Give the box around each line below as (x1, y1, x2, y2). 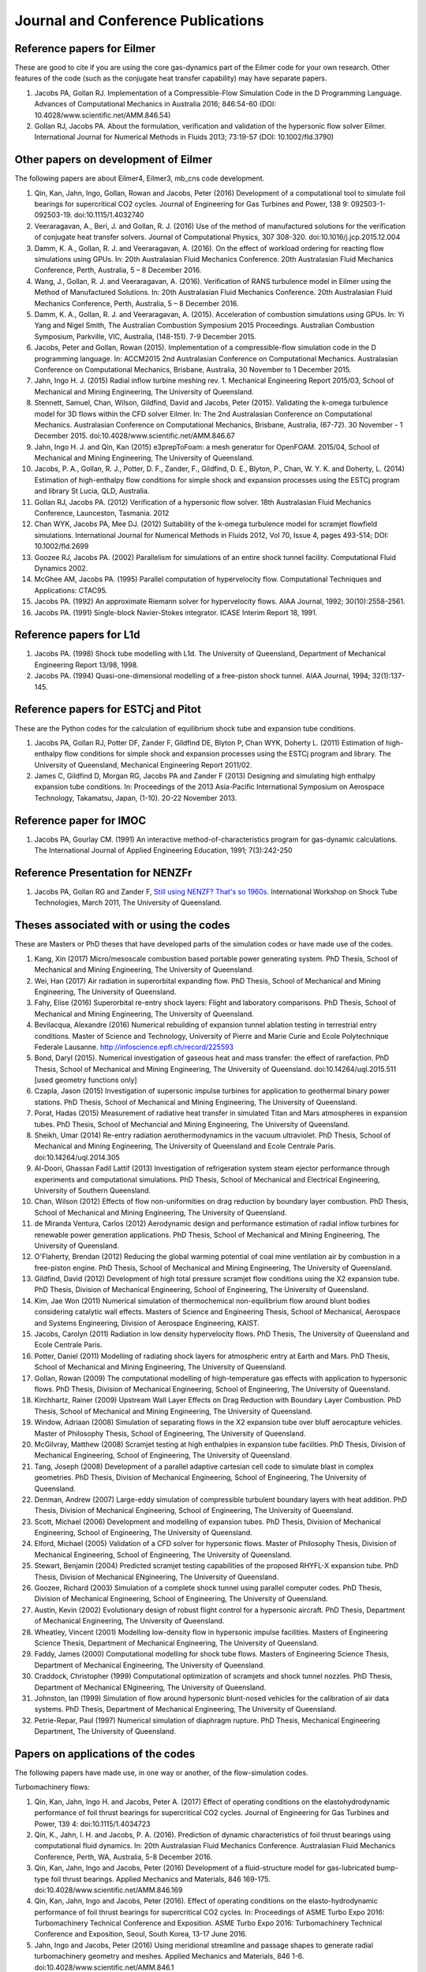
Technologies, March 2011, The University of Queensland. (34, 898, 222, 907)
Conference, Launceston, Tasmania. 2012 (34, 509, 170, 518)
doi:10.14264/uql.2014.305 (34, 1152, 120, 1162)
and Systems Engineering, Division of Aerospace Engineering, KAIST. (34, 1318, 260, 1328)
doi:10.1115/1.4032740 (73, 210, 144, 220)
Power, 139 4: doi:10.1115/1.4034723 (34, 1819, 151, 1828)
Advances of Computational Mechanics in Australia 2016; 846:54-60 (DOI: (34, 99, 276, 109)
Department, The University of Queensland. (34, 1727, 177, 1736)
